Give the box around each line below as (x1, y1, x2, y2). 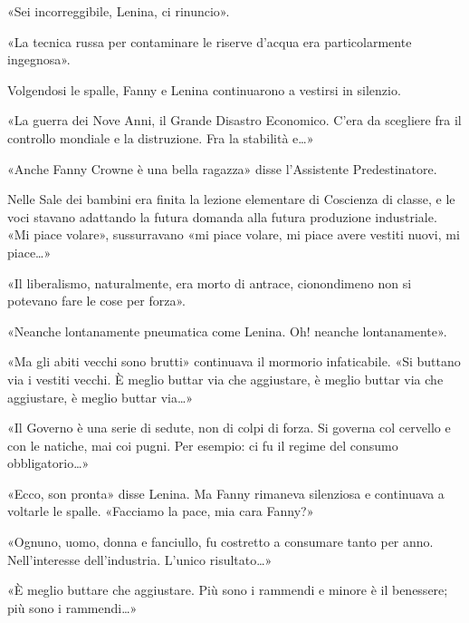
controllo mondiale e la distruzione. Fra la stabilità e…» (7, 128, 314, 147)
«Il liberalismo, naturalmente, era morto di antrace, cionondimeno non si (7, 273, 412, 292)
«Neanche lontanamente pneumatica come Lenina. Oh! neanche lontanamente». (7, 321, 447, 340)
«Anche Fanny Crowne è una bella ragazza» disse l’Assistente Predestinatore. (7, 159, 437, 178)
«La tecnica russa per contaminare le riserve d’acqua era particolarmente (7, 32, 412, 51)
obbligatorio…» (7, 453, 90, 472)
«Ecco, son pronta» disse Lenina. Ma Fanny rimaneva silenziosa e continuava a (7, 483, 445, 502)
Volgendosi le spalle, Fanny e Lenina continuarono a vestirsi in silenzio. (7, 80, 401, 99)
